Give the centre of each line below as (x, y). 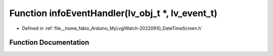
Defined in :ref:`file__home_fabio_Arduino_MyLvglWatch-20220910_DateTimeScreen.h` (112, 28)
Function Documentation (49, 43)
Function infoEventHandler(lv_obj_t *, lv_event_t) (113, 13)
